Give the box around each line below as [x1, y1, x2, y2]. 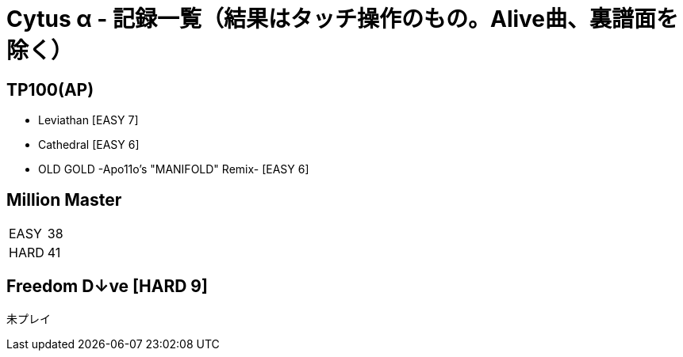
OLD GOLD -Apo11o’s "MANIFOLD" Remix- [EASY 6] [38, 162, 309, 177]
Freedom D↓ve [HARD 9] [6, 276, 208, 297]
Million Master [6, 189, 122, 210]
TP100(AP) [6, 79, 94, 100]
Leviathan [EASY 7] [38, 113, 139, 127]
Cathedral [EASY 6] [38, 138, 140, 152]
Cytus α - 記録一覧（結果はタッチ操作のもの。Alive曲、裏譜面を [6, 6, 679, 32]
